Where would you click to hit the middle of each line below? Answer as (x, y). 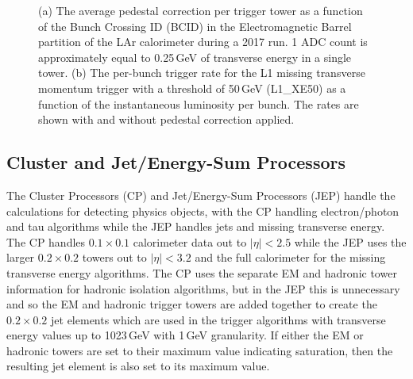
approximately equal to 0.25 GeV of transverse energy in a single (195, 57)
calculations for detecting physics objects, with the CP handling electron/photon (203, 211)
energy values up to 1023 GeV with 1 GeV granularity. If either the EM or (185, 335)
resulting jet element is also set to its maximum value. (138, 366)
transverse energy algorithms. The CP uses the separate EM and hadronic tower (202, 272)
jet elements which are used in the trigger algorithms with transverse (218, 319)
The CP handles (46, 241)
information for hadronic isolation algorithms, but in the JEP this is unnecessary (203, 288)
